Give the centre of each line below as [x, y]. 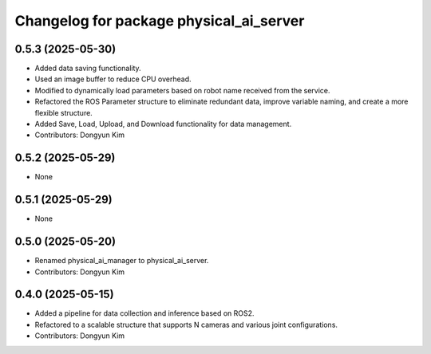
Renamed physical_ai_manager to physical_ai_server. [122, 261]
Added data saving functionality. [88, 69]
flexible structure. [64, 112]
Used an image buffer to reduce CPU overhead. [113, 79]
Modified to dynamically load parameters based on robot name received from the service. [182, 90]
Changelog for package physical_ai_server [160, 21]
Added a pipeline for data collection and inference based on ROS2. [144, 313]
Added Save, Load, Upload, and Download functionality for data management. [163, 124]
